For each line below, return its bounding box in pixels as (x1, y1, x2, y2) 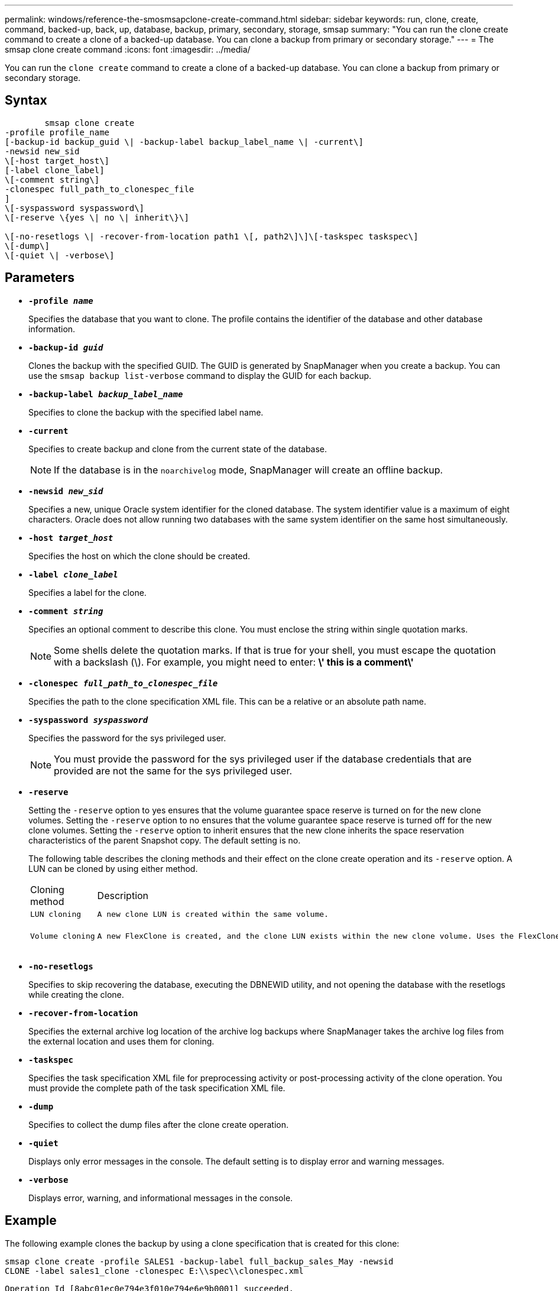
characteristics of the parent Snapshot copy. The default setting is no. (28, 835, 301, 845)
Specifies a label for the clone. (28, 587, 147, 598)
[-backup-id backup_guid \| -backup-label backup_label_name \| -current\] (5, 137, 364, 147)
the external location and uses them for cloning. (28, 1036, 215, 1046)
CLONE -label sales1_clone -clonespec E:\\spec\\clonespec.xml (5, 1266, 304, 1276)
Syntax (5, 93, 47, 108)
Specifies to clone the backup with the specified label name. (28, 407, 264, 417)
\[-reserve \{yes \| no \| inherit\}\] (5, 212, 189, 222)
